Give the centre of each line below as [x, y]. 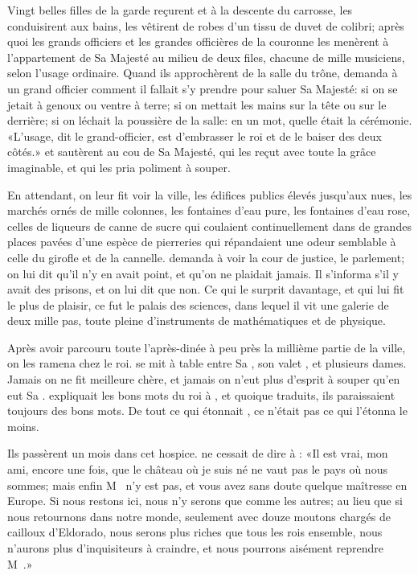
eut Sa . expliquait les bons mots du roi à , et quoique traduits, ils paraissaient [201, 394]
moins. [23, 426]
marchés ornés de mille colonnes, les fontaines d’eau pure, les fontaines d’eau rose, [209, 210]
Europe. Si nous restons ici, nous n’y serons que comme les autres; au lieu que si [205, 501]
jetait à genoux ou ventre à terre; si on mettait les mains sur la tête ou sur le [197, 104]
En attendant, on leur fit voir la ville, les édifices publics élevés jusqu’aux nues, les [210, 194]
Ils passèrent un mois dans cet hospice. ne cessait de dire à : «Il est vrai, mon [198, 453]
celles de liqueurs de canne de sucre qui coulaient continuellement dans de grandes [209, 226]
